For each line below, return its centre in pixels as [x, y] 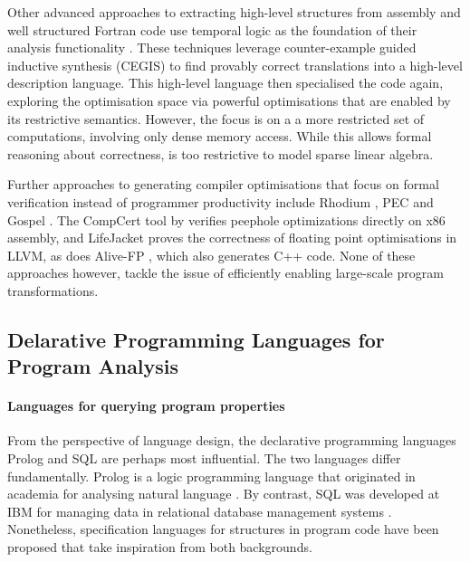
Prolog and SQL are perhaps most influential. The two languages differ [204, 458]
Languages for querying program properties [146, 406]
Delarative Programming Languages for [196, 339]
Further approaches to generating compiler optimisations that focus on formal [223, 184]
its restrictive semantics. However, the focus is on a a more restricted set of [216, 118]
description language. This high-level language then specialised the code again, [225, 83]
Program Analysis [93, 366]
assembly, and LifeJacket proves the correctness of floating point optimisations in [232, 238]
